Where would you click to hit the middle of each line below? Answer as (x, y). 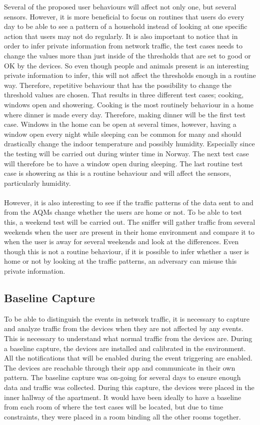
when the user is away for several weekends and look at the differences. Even (121, 241)
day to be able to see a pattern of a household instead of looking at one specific (126, 26)
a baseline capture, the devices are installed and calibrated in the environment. (125, 348)
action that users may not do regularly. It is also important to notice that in (121, 36)
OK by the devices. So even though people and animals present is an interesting (126, 65)
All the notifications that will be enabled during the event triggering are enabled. (128, 358)
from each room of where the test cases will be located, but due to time (114, 407)
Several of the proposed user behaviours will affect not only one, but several (120, 6)
